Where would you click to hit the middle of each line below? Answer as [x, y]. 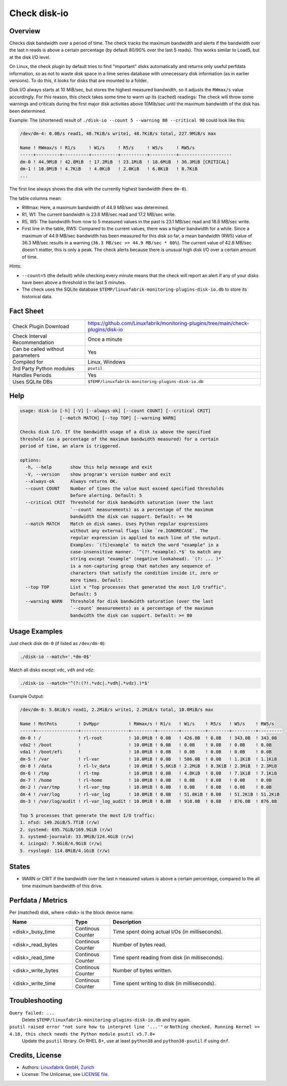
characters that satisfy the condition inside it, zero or [144, 573]
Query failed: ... [32, 1013]
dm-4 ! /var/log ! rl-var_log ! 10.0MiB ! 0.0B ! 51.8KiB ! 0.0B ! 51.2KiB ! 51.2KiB [150, 794]
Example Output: [27, 696]
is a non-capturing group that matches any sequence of [140, 566]
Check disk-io [39, 13]
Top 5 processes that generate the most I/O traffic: [87, 815]
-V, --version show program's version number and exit [98, 474]
